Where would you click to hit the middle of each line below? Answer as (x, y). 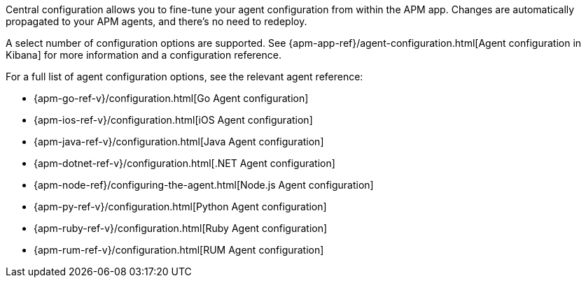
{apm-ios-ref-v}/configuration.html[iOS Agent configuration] (173, 120)
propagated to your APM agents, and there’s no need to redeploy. (156, 21)
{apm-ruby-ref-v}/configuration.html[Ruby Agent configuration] (181, 228)
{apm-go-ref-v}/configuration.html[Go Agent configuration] (171, 98)
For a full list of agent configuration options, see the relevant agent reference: (184, 77)
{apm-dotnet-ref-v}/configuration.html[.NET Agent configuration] (184, 163)
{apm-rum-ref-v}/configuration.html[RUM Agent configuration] (179, 250)
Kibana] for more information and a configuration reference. (144, 55)
